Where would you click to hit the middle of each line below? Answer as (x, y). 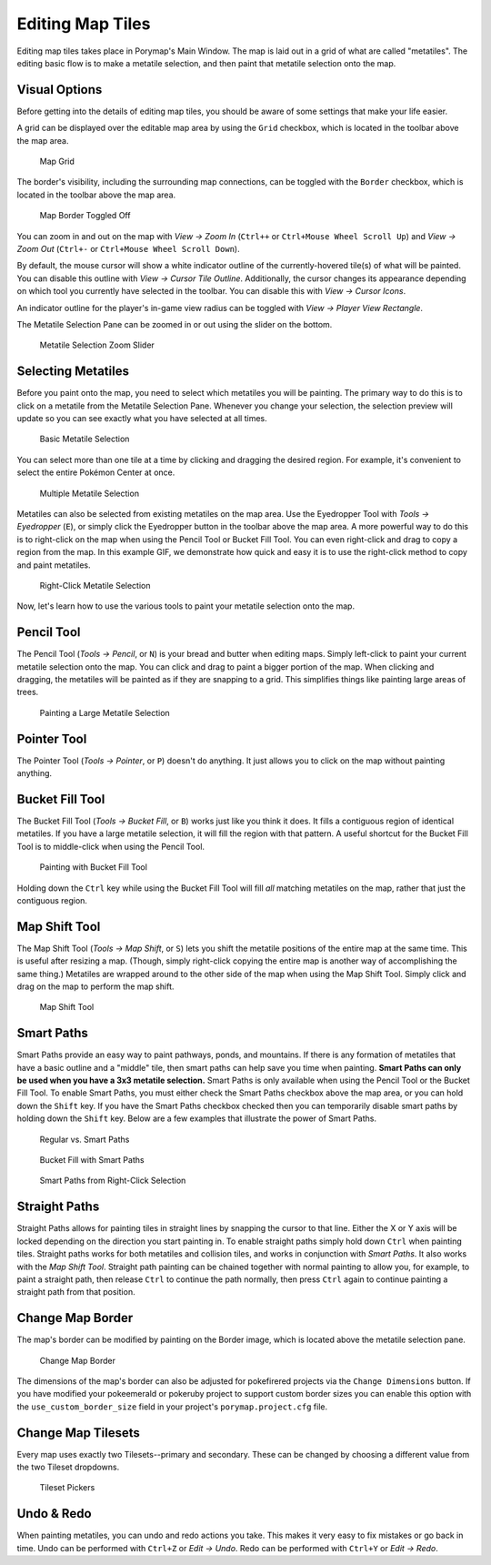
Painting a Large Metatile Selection (105, 712)
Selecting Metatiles (73, 372)
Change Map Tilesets (79, 1433)
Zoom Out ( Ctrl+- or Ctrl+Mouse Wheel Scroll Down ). (128, 248)
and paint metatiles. (54, 565)
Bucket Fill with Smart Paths (92, 1160)
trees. (28, 692)
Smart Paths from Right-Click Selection (113, 1181)
